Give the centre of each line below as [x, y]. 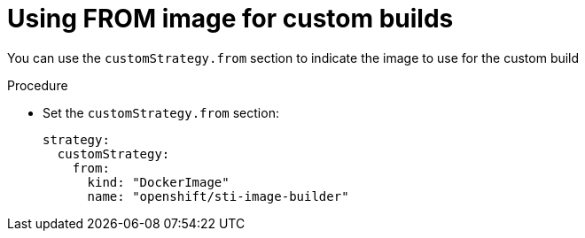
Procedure [38, 85]
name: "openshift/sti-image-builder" [218, 196]
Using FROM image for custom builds [230, 19]
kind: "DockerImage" [158, 182]
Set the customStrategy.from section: [161, 112]
